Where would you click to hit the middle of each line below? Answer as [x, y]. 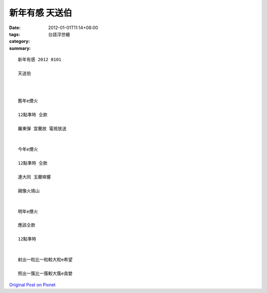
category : [20, 41]
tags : [15, 34]
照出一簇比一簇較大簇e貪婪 [45, 274]
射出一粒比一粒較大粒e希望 [45, 260]
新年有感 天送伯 [41, 13]
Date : [15, 28]
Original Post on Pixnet [32, 285]
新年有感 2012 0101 [40, 60]
